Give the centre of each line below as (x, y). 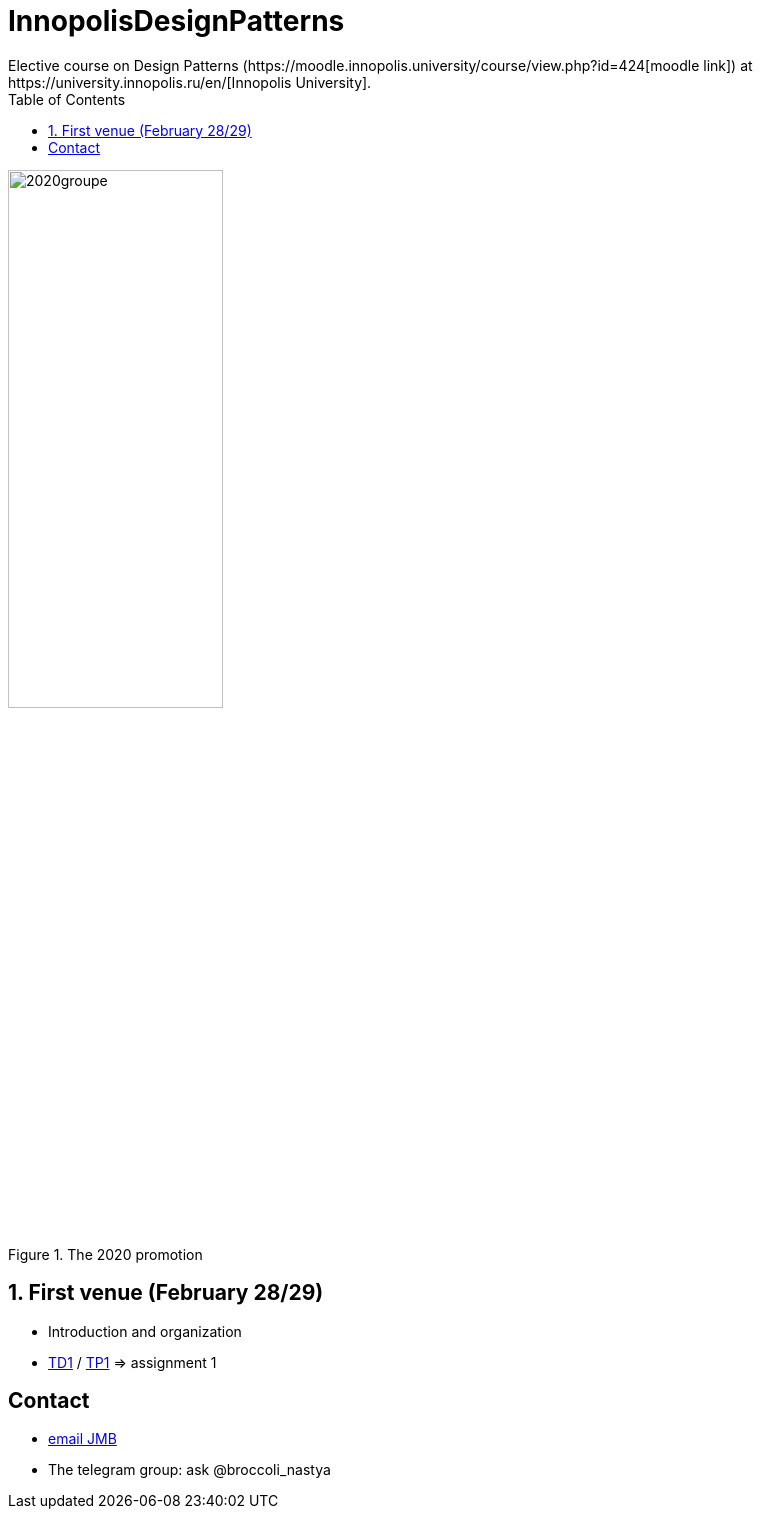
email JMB (82, 1439)
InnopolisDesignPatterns (176, 21)
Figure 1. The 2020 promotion (105, 1254)
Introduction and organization (145, 1331)
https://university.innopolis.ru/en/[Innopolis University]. (190, 82)
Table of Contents (67, 99)
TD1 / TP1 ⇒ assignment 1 (132, 1362)
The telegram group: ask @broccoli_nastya (189, 1470)
